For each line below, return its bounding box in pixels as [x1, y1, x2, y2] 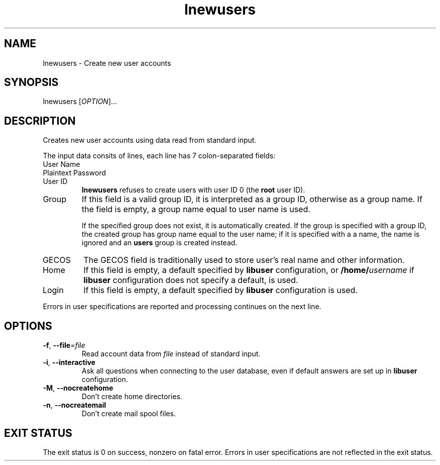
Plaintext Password [43, 168, 106, 177]
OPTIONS [4, 319, 52, 332]
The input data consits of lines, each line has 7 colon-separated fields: [43, 151, 276, 160]
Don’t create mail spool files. [81, 409, 176, 418]
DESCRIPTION [4, 114, 76, 127]
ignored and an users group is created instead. [81, 238, 238, 247]
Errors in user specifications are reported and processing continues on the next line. [43, 302, 321, 311]
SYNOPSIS [4, 76, 59, 89]
